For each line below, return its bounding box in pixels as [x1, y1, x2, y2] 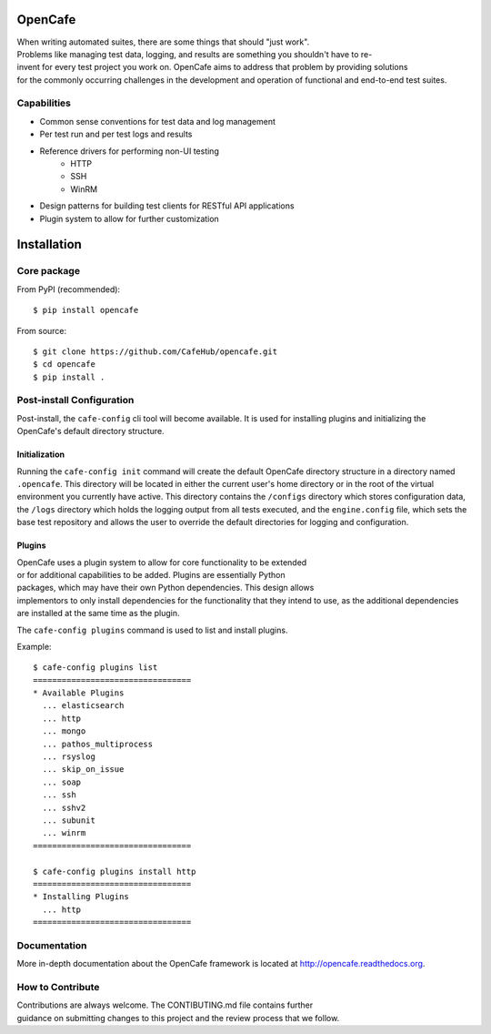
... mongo [42, 726, 86, 736]
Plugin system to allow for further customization [39, 213, 220, 224]
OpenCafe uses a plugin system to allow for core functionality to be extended [16, 556, 307, 568]
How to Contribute [16, 981, 100, 993]
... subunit [42, 815, 95, 826]
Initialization [16, 449, 65, 460]
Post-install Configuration [16, 394, 135, 407]
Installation [16, 237, 82, 252]
